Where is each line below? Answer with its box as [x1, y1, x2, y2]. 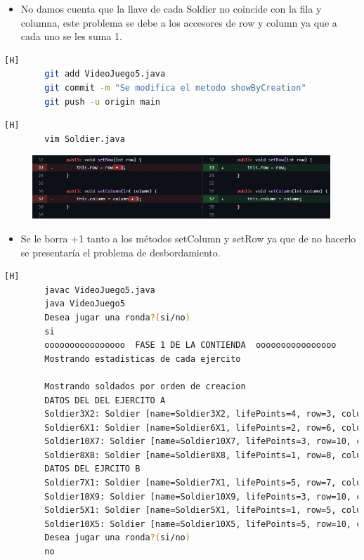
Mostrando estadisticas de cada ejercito [44, 353, 241, 364]
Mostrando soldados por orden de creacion [44, 381, 246, 391]
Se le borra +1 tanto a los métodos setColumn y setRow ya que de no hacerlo [20, 230, 356, 245]
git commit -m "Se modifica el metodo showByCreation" [44, 82, 306, 93]
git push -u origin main [44, 96, 160, 107]
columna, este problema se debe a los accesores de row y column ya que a [20, 15, 337, 30]
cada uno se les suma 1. [20, 29, 122, 44]
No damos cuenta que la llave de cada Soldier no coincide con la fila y [20, 1, 322, 15]
